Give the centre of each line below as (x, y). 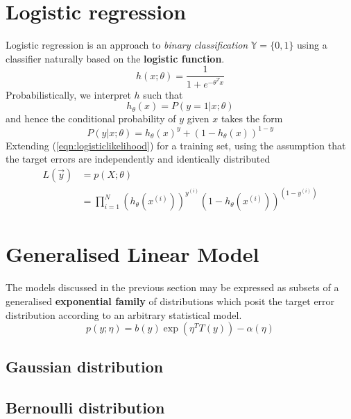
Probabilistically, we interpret (68, 94)
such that (163, 94)
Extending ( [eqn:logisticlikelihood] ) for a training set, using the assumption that (176, 145)
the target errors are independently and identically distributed (138, 159)
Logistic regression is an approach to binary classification (127, 45)
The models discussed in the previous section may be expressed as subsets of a (172, 287)
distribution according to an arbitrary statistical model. (124, 314)
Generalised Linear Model (132, 254)
